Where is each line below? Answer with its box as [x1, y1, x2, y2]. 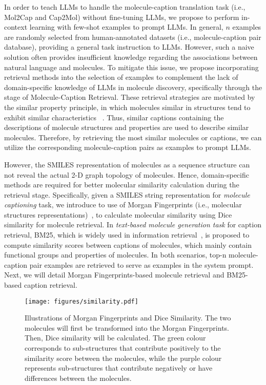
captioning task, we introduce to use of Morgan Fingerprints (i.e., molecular [4, 199, 242, 210]
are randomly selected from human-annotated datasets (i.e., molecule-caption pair [4, 31, 261, 42]
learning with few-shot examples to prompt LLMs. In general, [29, 22, 223, 32]
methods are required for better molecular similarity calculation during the [4, 179, 239, 190]
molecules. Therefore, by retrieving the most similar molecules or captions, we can [4, 132, 262, 142]
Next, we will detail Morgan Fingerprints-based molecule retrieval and [4, 269, 224, 280]
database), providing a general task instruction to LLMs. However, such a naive [4, 41, 254, 52]
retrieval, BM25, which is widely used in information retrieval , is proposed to [4, 229, 250, 240]
